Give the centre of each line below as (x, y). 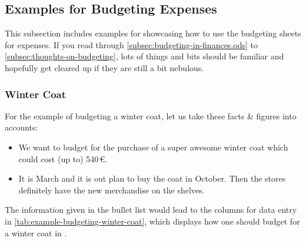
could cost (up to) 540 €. (63, 158)
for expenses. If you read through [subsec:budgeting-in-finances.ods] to (131, 44)
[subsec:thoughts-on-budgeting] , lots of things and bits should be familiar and (144, 56)
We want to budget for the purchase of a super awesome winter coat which (153, 147)
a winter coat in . (36, 232)
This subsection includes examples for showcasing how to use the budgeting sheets (153, 33)
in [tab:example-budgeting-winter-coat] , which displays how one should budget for (152, 221)
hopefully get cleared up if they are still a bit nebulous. (104, 67)
